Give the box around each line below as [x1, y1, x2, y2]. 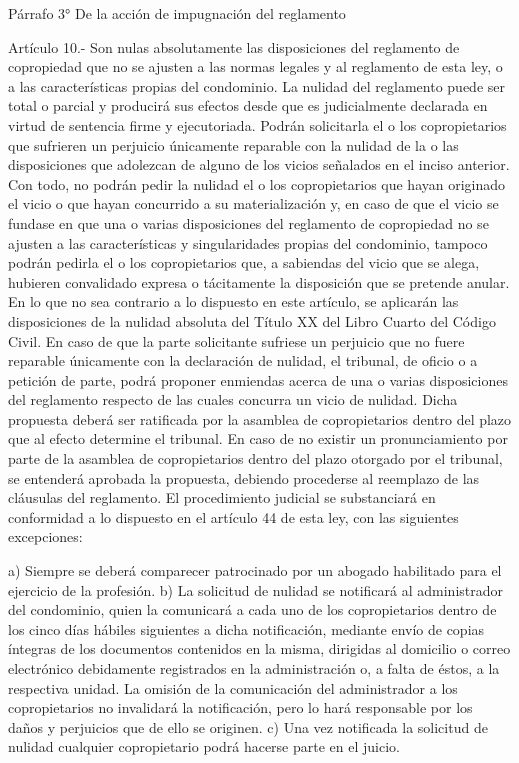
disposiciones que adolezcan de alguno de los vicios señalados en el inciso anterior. [8, 154, 510, 175]
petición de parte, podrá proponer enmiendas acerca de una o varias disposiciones [8, 369, 508, 390]
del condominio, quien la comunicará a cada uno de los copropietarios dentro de [8, 599, 497, 620]
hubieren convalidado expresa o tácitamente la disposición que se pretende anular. [8, 271, 510, 292]
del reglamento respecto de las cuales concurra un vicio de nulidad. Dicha [8, 389, 458, 410]
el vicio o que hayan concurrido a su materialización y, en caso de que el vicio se [8, 193, 499, 214]
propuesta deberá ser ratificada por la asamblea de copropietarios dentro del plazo [8, 408, 512, 429]
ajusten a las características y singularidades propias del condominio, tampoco [8, 232, 488, 253]
